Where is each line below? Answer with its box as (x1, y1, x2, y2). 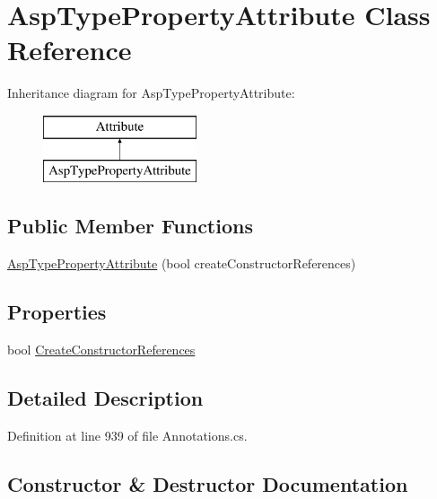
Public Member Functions (7, 212, 253, 240)
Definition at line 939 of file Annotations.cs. (7, 425, 248, 444)
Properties (7, 298, 107, 326)
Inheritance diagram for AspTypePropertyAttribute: (7, 83, 295, 102)
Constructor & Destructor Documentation (7, 469, 408, 497)
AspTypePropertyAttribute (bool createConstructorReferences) (7, 254, 356, 273)
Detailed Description (7, 384, 204, 412)
